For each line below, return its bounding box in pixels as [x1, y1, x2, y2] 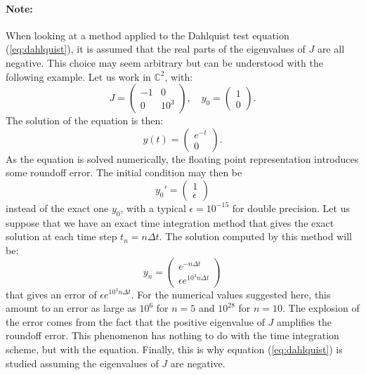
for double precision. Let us [232, 200, 350, 215]
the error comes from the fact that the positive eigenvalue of [6, 314, 265, 329]
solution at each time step [6, 229, 117, 244]
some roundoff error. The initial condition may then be [6, 165, 242, 180]
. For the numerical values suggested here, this [131, 287, 331, 301]
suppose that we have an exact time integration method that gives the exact [6, 215, 334, 230]
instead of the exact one [6, 200, 109, 215]
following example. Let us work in [6, 69, 151, 84]
